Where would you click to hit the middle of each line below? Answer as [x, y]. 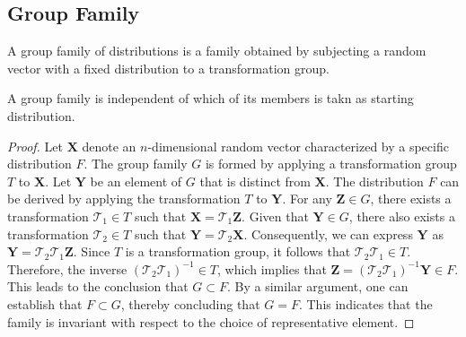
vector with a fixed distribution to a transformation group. [168, 68]
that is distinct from [255, 181]
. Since [92, 251]
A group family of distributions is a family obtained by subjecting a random [217, 51]
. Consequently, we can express [328, 233]
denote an [109, 146]
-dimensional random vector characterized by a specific [298, 146]
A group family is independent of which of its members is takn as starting [211, 98]
